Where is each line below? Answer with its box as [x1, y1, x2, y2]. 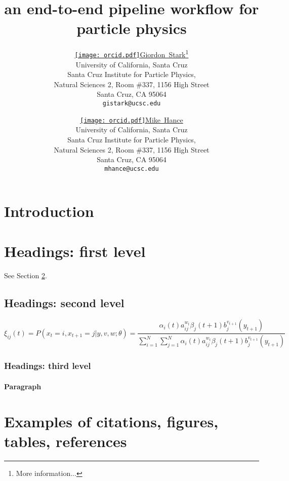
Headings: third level [4, 359, 91, 372]
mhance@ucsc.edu [104, 165, 159, 172]
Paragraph [4, 381, 42, 391]
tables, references [4, 430, 127, 451]
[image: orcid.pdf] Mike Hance [80, 114, 183, 125]
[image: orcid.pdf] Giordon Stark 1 [74, 48, 189, 59]
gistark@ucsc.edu [102, 100, 161, 107]
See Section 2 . [4, 270, 47, 280]
